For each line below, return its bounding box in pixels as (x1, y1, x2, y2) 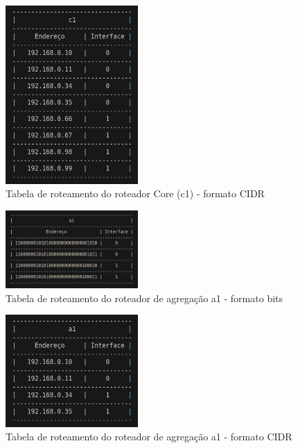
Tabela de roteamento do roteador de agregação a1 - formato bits (6, 290, 283, 305)
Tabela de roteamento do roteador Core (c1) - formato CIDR (6, 186, 265, 201)
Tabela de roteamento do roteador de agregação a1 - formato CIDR (6, 429, 292, 444)
